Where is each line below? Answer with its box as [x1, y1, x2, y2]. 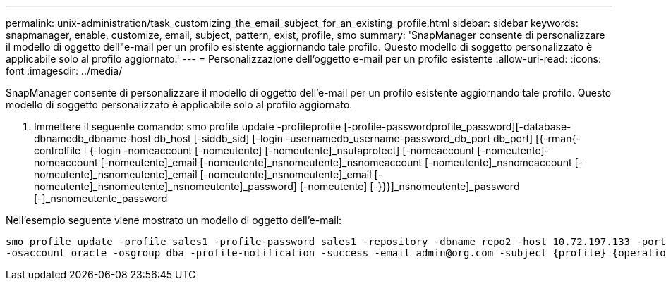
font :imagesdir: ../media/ [6, 65, 123, 77]
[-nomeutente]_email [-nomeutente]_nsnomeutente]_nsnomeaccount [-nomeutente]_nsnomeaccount [100, 156, 572, 168]
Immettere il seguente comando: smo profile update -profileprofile [34, 120, 341, 132]
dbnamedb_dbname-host [34, 132, 152, 144]
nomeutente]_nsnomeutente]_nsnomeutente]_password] [34, 180, 297, 192]
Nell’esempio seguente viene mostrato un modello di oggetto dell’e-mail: [6, 214, 342, 226]
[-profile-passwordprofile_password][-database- [344, 120, 571, 132]
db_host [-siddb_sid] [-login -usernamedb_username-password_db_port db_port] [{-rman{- [153, 132, 581, 144]
